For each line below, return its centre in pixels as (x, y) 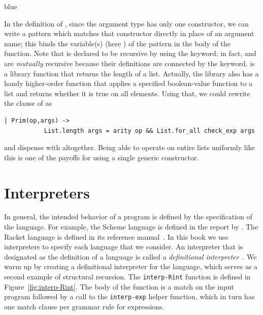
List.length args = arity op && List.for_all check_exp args (149, 131)
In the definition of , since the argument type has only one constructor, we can (126, 23)
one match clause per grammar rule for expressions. (84, 306)
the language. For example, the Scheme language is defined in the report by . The (131, 227)
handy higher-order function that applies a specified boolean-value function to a (128, 83)
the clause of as (28, 103)
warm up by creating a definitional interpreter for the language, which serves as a (131, 266)
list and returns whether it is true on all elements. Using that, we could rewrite (127, 93)
